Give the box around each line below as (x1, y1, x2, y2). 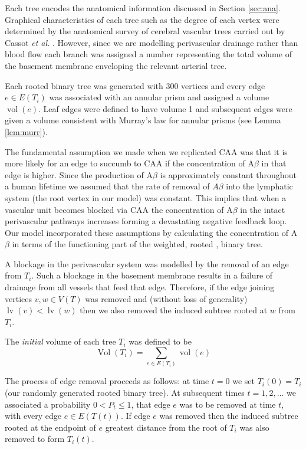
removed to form (5, 432, 65, 445)
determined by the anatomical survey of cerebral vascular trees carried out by (5, 25, 285, 37)
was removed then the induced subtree (159, 409, 298, 422)
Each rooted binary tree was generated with (5, 79, 163, 91)
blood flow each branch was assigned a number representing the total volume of (5, 48, 292, 60)
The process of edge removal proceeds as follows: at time (5, 375, 209, 387)
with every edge (5, 409, 62, 422)
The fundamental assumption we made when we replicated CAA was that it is (5, 145, 288, 158)
